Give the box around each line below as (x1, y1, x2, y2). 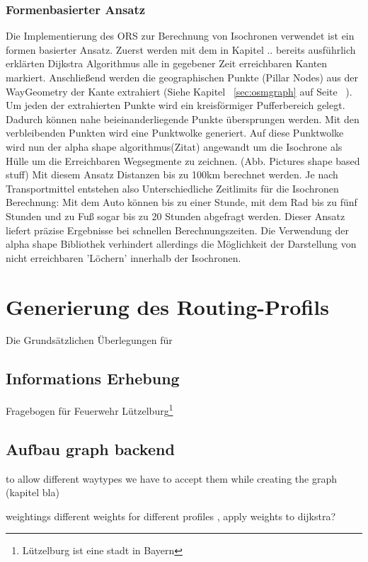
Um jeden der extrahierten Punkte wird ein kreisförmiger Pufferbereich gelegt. (6, 98, 345, 113)
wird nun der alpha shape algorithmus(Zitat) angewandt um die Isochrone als (6, 139, 343, 154)
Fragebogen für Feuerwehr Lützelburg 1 (6, 401, 173, 418)
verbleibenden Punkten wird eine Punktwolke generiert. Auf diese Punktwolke (6, 125, 344, 140)
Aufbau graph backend (6, 437, 175, 459)
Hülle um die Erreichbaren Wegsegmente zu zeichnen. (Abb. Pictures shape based (6, 153, 360, 168)
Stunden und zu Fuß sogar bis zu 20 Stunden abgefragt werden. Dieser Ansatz (6, 208, 345, 223)
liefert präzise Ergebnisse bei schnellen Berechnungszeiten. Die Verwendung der (6, 222, 349, 237)
